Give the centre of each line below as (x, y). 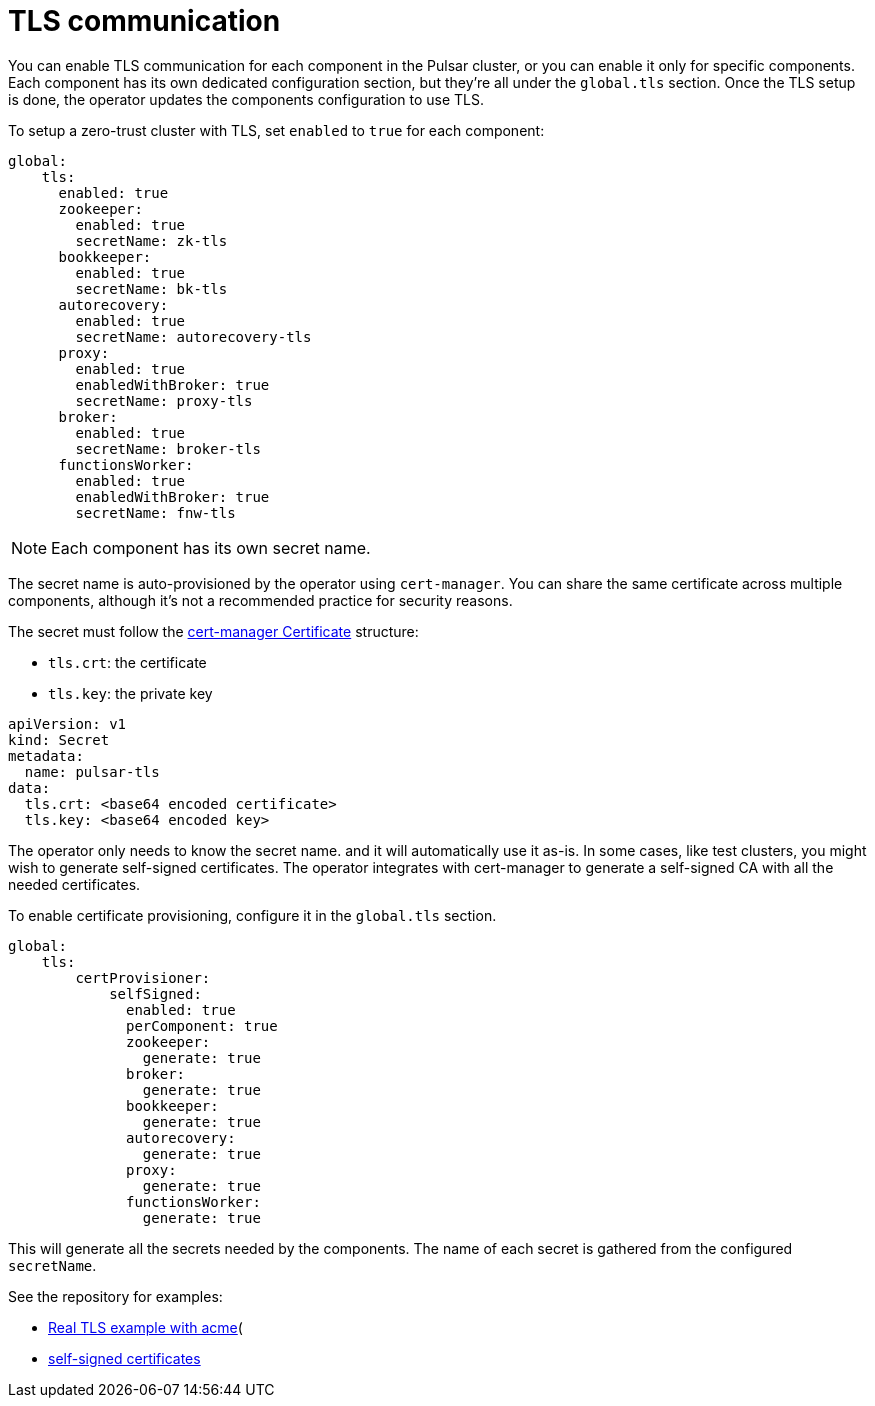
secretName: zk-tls (151, 240)
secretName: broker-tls (168, 448)
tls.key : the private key (130, 693)
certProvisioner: (143, 977)
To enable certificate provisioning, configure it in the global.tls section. (252, 915)
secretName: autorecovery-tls (193, 336)
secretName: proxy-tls (164, 400)
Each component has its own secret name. (211, 547)
